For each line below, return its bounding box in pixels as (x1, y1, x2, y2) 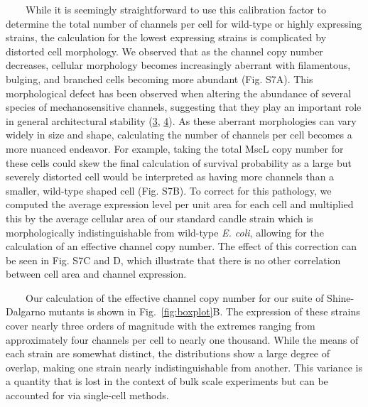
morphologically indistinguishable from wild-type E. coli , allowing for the (6, 224, 324, 239)
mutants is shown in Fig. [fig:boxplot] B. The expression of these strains (48, 304, 360, 319)
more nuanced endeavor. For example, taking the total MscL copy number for (6, 141, 344, 156)
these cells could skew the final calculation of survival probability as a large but (6, 155, 352, 170)
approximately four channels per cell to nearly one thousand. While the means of (6, 332, 359, 347)
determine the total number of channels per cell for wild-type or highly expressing (6, 16, 362, 31)
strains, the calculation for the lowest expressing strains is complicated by (6, 30, 327, 45)
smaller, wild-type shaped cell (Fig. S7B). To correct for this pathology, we (6, 183, 332, 197)
